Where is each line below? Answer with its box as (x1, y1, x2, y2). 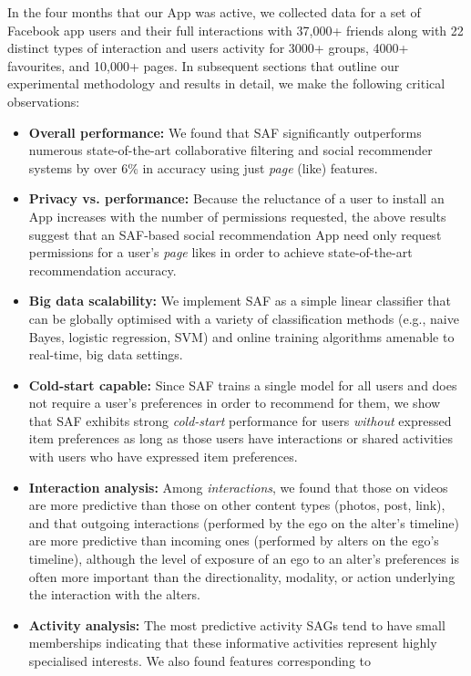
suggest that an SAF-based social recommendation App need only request (28, 224, 442, 244)
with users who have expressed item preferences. (28, 447, 298, 466)
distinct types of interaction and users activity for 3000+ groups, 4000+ (7, 38, 409, 57)
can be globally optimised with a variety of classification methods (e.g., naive (28, 308, 459, 328)
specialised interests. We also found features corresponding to (28, 651, 371, 670)
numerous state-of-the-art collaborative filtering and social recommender (28, 140, 433, 160)
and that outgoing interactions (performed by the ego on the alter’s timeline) (28, 513, 459, 532)
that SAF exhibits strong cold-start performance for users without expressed (28, 411, 452, 430)
